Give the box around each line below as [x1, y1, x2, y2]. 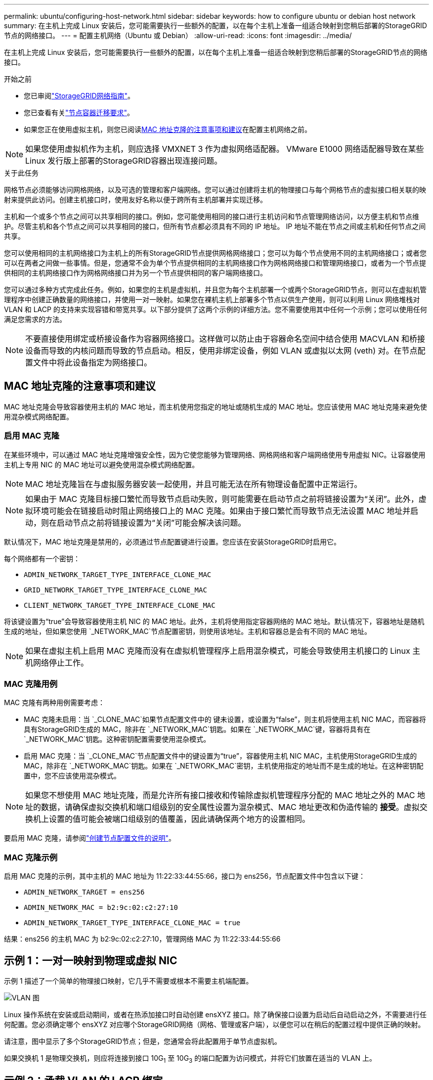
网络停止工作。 [33, 657, 89, 668]
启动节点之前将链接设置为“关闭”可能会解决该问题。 [57, 517, 246, 528]
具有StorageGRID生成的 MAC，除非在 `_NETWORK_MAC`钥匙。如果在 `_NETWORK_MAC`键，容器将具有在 [24, 725, 371, 734]
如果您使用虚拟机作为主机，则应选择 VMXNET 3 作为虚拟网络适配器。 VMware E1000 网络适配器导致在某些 [25, 144, 424, 154]
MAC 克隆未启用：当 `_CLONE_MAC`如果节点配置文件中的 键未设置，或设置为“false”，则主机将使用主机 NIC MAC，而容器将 [24, 715, 426, 724]
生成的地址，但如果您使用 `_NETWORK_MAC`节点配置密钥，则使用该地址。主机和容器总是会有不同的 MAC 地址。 [4, 627, 372, 635]
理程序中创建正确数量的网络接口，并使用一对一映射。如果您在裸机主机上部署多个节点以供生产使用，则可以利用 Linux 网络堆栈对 [4, 295, 420, 304]
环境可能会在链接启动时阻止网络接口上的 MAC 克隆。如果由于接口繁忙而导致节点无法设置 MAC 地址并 [33, 505, 411, 516]
